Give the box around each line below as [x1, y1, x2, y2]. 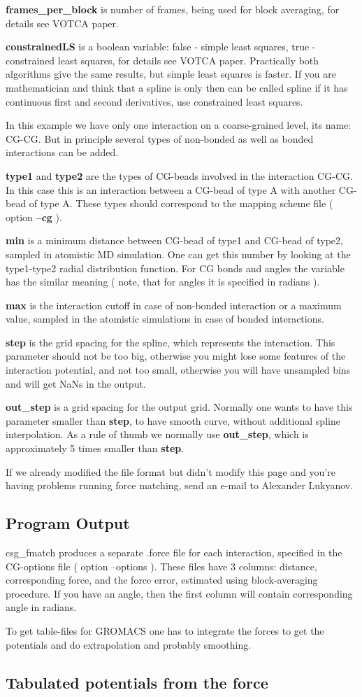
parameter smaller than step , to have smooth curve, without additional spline [6, 413, 340, 428]
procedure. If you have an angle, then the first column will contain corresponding [6, 586, 353, 600]
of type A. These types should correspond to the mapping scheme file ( [29, 196, 333, 211]
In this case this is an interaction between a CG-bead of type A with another [6, 182, 336, 197]
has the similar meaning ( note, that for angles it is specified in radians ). [6, 274, 320, 289]
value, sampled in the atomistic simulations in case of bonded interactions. [6, 311, 324, 326]
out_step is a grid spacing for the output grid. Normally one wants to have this [6, 400, 353, 414]
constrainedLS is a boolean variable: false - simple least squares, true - [6, 39, 316, 54]
